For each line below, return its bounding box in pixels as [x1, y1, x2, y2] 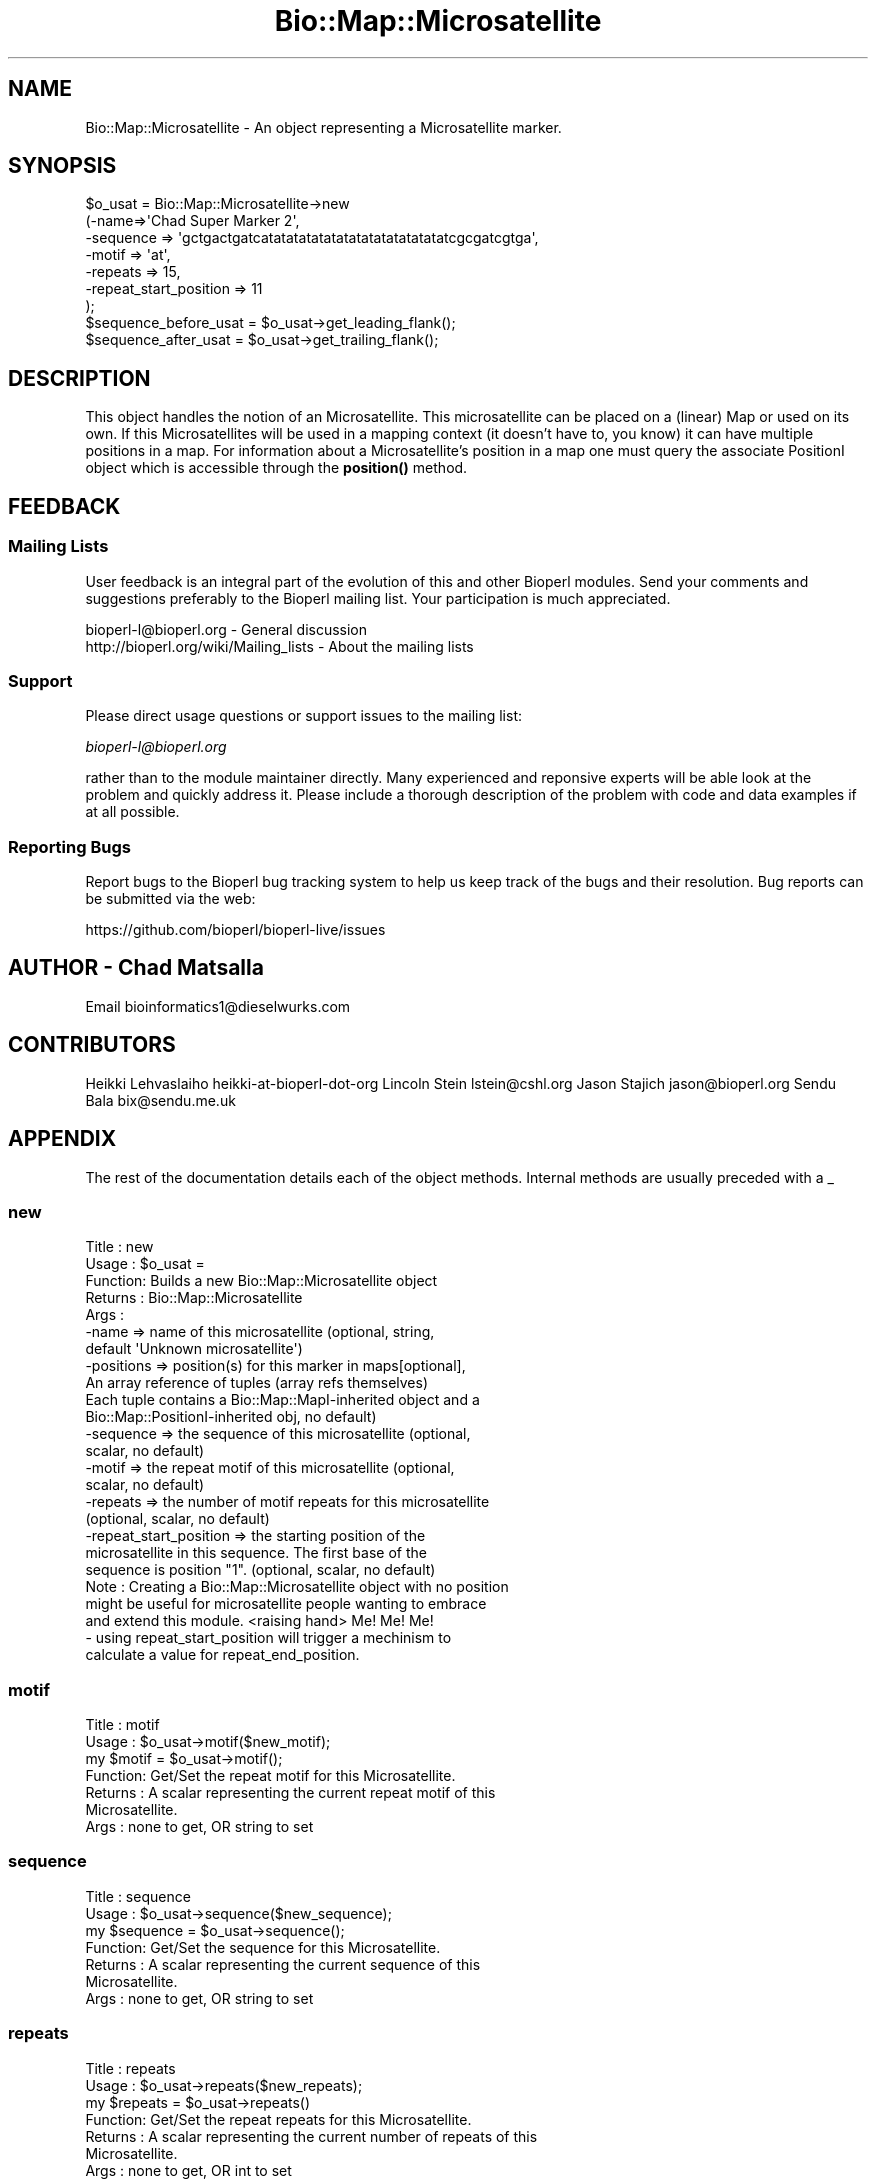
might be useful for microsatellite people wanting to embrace [85, 1595, 487, 1613]
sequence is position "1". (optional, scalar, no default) [85, 1561, 436, 1579]
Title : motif [85, 1716, 160, 1734]
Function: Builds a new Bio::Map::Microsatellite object [85, 1272, 438, 1290]
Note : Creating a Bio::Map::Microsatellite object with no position [85, 1578, 509, 1596]
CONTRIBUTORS [8, 1032, 176, 1058]
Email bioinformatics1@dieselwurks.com [85, 997, 351, 1015]
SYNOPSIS [8, 153, 117, 179]
